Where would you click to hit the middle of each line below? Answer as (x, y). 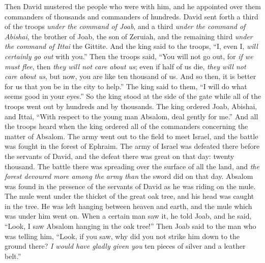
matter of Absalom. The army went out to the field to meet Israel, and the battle (131, 136)
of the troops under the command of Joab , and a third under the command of (125, 26)
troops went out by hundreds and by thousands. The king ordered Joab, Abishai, (131, 106)
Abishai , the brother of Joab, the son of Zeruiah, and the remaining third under (129, 36)
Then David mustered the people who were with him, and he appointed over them (133, 6)
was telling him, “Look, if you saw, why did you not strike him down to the (122, 236)
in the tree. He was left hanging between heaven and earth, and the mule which (128, 206)
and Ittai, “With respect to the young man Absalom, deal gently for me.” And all (131, 116)
